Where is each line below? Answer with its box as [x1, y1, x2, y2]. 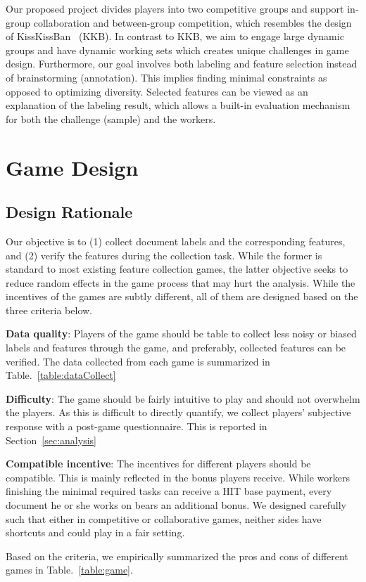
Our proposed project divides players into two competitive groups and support [6, 1, 344, 15]
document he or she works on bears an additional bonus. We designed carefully [6, 498, 346, 512]
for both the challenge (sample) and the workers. [6, 111, 216, 126]
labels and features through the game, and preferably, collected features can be [6, 340, 346, 355]
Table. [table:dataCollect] [6, 368, 116, 382]
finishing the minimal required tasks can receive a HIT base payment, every [6, 484, 332, 498]
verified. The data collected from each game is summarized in [6, 354, 270, 368]
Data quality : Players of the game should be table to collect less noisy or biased [6, 326, 357, 341]
